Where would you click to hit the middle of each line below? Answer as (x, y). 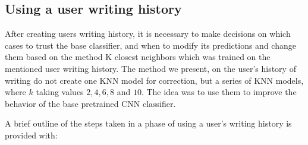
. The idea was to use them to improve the (219, 92)
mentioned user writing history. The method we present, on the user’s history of (150, 68)
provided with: (31, 135)
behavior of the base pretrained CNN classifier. (90, 103)
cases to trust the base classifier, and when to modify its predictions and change (150, 45)
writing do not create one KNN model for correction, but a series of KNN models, (154, 80)
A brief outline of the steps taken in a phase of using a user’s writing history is (148, 123)
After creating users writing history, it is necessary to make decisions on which (148, 34)
